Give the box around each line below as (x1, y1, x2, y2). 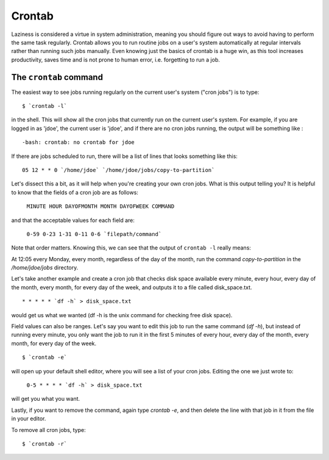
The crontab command (11, 72, 104, 82)
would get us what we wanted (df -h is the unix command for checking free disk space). (11, 311, 233, 318)
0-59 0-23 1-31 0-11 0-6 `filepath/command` (26, 231, 162, 237)
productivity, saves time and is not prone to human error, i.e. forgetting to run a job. (11, 56, 221, 63)
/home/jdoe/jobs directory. (11, 264, 79, 271)
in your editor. (11, 415, 46, 422)
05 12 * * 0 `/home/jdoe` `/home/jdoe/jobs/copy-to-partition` (22, 167, 215, 173)
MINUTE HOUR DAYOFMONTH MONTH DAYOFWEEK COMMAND (26, 203, 175, 210)
